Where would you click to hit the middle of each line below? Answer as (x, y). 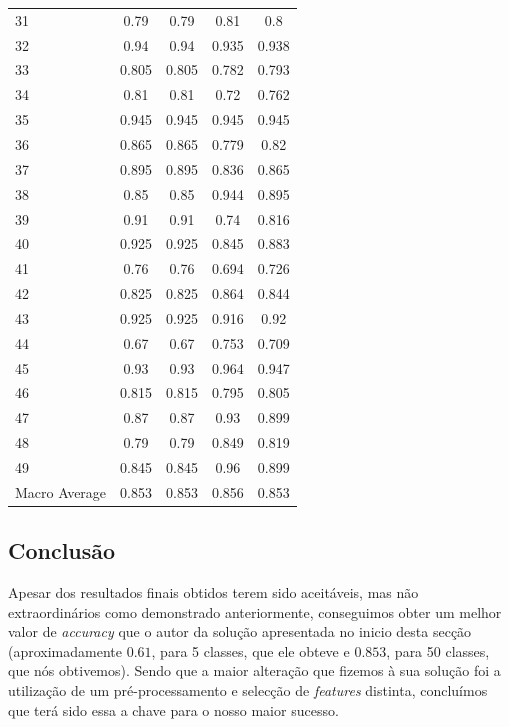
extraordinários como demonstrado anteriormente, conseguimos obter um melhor (255, 611)
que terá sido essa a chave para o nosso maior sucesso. (173, 709)
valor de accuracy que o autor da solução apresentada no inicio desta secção (240, 631)
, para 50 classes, (438, 650)
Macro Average (61, 491)
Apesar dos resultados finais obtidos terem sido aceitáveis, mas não (213, 592)
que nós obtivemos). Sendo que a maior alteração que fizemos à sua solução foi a (254, 670)
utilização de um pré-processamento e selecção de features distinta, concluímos (248, 690)
